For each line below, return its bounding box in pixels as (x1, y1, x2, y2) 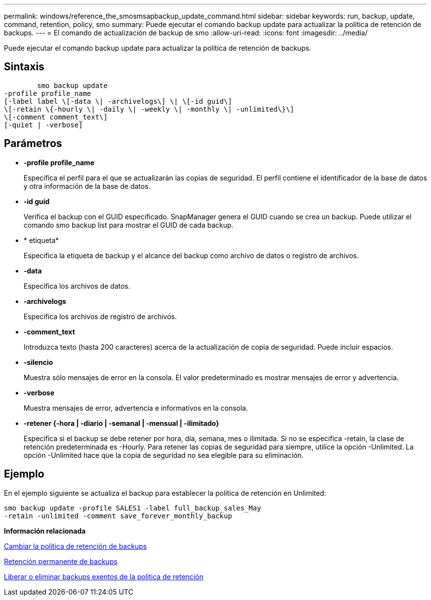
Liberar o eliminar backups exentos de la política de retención (4, 572, 204, 581)
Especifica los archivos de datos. (24, 281, 130, 290)
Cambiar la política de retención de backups (4, 541, 147, 550)
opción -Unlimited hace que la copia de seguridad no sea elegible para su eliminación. (24, 450, 304, 459)
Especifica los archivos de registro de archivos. (24, 312, 177, 321)
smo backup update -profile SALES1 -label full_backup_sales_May (4, 504, 261, 512)
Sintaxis (4, 60, 45, 73)
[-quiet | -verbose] (4, 120, 83, 129)
